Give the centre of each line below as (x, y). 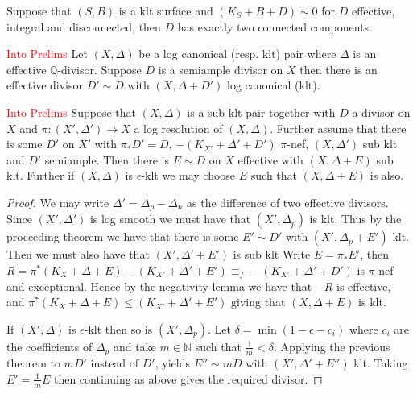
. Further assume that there (338, 128)
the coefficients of (50, 346)
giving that (258, 302)
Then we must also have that (78, 254)
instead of (115, 363)
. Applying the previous (332, 346)
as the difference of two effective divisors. (288, 202)
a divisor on (381, 112)
